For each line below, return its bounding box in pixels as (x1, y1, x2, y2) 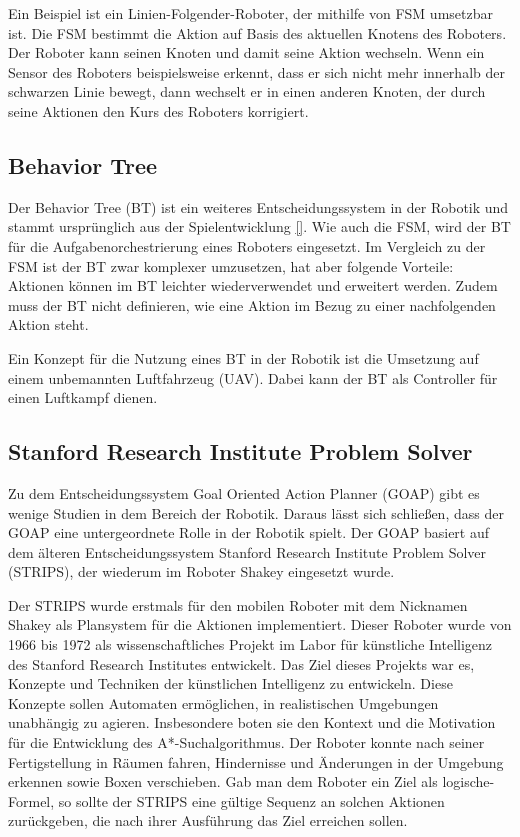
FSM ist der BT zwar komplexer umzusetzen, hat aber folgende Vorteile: (8, 255, 454, 276)
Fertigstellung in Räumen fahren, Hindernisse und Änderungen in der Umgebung (8, 751, 504, 772)
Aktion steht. (8, 314, 89, 335)
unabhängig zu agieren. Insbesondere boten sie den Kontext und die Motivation (8, 712, 496, 733)
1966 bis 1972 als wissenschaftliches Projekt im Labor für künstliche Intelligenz (8, 634, 493, 655)
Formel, (8, 790, 55, 811)
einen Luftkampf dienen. (8, 387, 158, 408)
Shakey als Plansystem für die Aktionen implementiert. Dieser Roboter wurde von (8, 614, 512, 635)
